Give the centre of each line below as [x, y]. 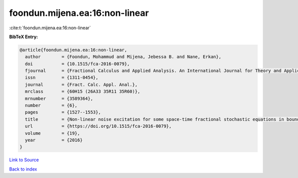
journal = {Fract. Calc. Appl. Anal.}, [81, 85]
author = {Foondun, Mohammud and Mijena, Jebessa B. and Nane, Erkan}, [123, 57]
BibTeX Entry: [24, 37]
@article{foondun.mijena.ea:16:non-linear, [74, 50]
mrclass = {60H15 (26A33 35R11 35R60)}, [83, 91]
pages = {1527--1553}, [63, 112]
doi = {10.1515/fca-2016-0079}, [77, 64]
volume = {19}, [53, 133]
